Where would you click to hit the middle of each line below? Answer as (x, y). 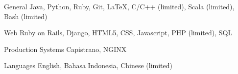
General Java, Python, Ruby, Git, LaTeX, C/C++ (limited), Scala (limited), (119, 6)
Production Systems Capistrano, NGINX (65, 49)
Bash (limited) (26, 16)
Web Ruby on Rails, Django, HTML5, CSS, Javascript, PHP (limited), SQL (118, 33)
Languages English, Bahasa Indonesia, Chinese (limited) (88, 65)
